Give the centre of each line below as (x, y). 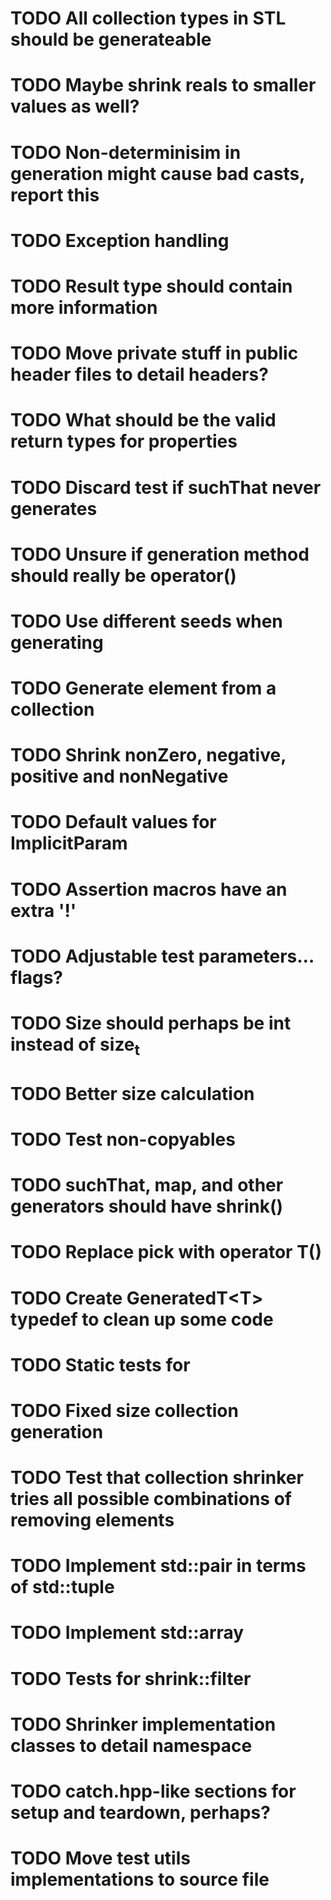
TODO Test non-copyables (123, 1139)
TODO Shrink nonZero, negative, (148, 755)
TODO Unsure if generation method (160, 554)
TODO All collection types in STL (148, 18)
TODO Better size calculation (132, 1093)
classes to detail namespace (131, 1745)
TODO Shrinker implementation (143, 1724)
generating (57, 642)
